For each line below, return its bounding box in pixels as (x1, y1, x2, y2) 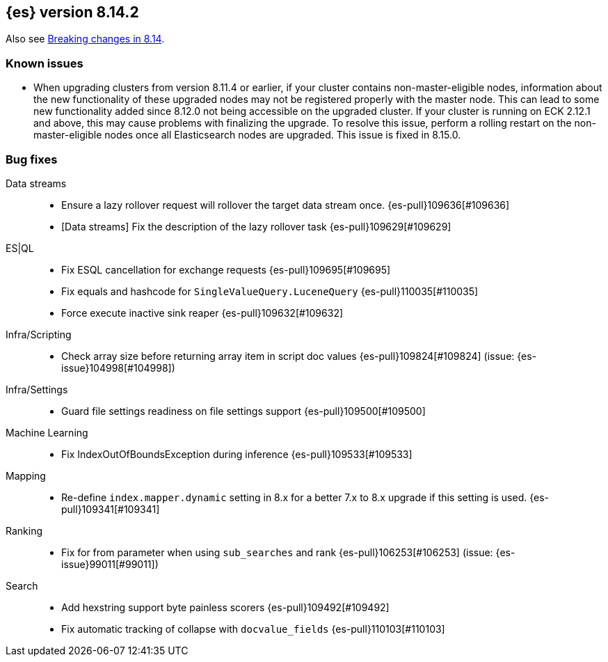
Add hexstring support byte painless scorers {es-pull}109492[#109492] (61, 601, 390, 613)
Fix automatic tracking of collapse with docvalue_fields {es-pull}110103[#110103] (61, 622, 445, 635)
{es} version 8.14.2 (6, 3, 139, 21)
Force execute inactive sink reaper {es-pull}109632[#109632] (61, 306, 344, 319)
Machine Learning (6, 426, 88, 439)
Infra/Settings (6, 383, 68, 395)
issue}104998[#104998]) (61, 361, 175, 374)
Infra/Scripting (6, 328, 72, 340)
